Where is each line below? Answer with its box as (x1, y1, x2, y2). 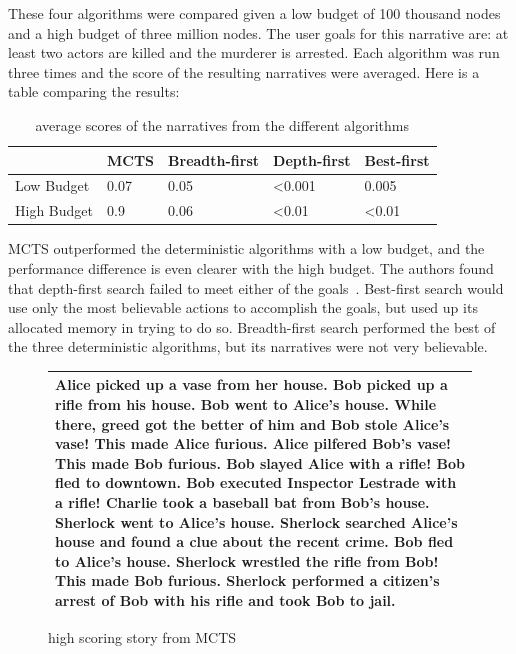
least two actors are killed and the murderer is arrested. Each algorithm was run (8, 42, 500, 63)
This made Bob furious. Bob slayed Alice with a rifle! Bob (55, 452, 465, 473)
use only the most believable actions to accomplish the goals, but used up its (8, 297, 478, 318)
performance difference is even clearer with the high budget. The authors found (8, 257, 494, 278)
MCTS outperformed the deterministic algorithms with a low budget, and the (8, 238, 485, 259)
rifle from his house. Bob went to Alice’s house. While (55, 394, 437, 414)
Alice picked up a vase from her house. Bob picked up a (55, 374, 448, 395)
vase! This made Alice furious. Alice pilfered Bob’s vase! (55, 433, 451, 454)
